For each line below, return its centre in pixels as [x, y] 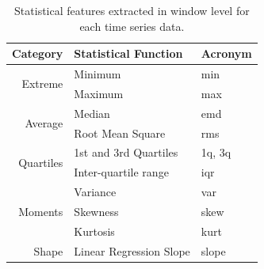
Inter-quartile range [121, 172]
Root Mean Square [120, 133]
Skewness [96, 211]
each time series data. [132, 26]
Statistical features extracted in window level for [132, 10]
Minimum [98, 74]
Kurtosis [94, 231]
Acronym [226, 53]
